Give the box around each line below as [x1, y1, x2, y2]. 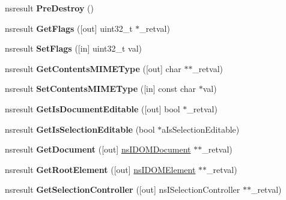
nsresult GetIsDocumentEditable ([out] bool [5, 102, 180, 115]
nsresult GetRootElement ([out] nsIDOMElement [5, 163, 196, 175]
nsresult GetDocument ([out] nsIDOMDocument [5, 143, 191, 156]
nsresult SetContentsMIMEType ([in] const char [5, 82, 196, 95]
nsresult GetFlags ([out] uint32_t [5, 22, 133, 34]
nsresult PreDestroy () [5, 2, 94, 14]
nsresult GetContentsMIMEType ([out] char [5, 62, 181, 74]
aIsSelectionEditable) [162, 123, 240, 135]
